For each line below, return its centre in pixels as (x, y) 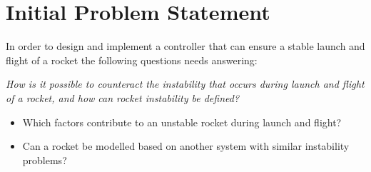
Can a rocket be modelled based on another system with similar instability (186, 146)
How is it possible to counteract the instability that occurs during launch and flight (185, 84)
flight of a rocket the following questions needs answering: (132, 60)
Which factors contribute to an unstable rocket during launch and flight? (182, 122)
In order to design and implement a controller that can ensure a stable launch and (185, 46)
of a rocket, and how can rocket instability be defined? (123, 97)
